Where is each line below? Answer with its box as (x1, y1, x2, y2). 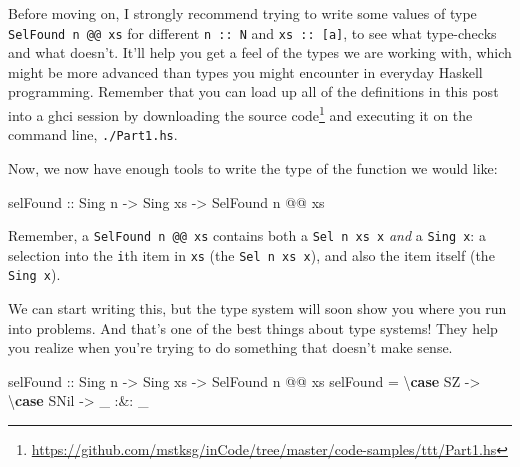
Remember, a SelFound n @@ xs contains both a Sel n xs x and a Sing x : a (8, 225, 486, 246)
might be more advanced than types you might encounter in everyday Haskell (8, 61, 483, 82)
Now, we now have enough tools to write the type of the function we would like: (8, 157, 498, 178)
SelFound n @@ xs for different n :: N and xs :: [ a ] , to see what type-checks (8, 22, 497, 43)
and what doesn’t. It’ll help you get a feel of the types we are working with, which (8, 42, 512, 63)
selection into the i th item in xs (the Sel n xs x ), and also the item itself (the (8, 244, 495, 265)
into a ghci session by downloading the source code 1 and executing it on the (8, 102, 473, 125)
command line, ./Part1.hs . (8, 124, 178, 145)
